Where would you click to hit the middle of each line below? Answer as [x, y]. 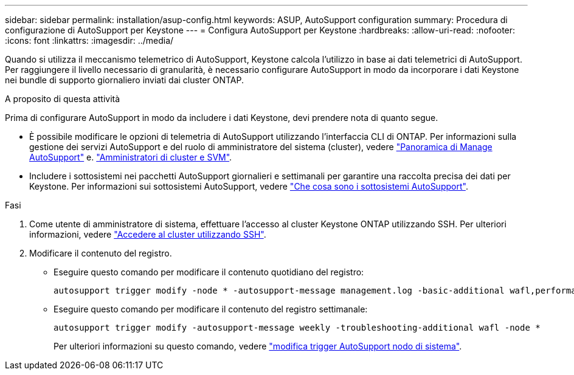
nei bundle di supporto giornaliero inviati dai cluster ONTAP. [125, 80]
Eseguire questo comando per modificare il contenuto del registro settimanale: [211, 309]
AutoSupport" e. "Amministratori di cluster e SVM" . [131, 157]
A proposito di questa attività [63, 99]
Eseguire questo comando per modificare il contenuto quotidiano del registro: [209, 272]
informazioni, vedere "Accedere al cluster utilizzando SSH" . [148, 234]
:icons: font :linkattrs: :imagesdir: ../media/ [89, 40]
